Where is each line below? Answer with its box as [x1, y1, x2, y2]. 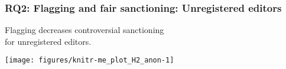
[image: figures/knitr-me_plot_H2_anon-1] [5, 56, 174, 65]
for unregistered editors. [5, 35, 92, 47]
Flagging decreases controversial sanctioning [5, 24, 164, 36]
